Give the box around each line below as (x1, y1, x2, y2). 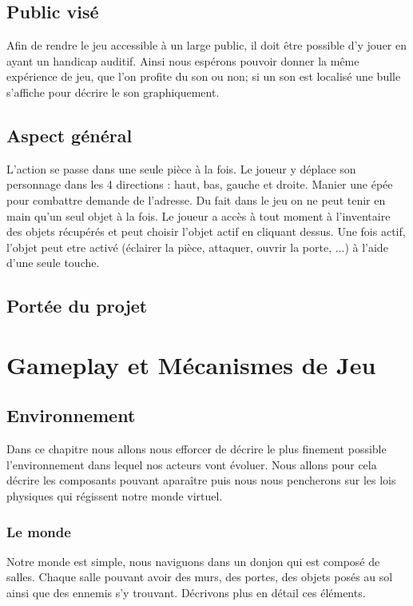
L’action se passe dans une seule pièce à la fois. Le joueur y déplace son (6, 160, 356, 177)
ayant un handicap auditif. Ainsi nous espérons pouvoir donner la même (6, 52, 359, 69)
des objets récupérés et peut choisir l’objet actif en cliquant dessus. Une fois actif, (6, 223, 406, 240)
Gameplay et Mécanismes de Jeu (6, 348, 376, 381)
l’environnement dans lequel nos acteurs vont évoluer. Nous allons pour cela (6, 456, 377, 472)
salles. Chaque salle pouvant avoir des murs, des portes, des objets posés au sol (6, 568, 393, 585)
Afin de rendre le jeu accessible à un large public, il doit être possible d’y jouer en (6, 37, 407, 54)
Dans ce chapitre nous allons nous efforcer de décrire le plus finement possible (6, 441, 387, 457)
